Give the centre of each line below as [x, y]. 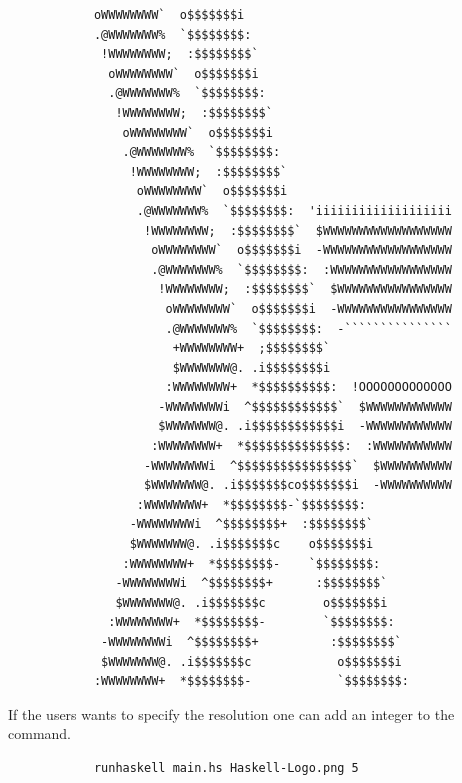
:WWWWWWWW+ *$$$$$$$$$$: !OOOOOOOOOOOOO [308, 387]
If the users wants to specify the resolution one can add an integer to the [231, 713]
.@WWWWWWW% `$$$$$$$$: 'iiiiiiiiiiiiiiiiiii [294, 210]
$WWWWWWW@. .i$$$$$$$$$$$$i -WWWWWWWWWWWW [305, 426]
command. [39, 733]
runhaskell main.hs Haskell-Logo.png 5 [226, 767]
